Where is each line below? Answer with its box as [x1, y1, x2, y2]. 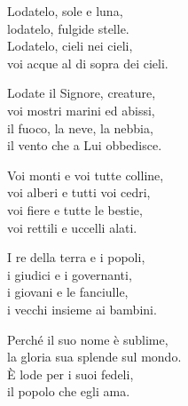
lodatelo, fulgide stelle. [7, 19, 129, 37]
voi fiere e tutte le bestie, [7, 200, 143, 219]
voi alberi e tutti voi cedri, [7, 183, 151, 202]
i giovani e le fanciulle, [7, 283, 129, 301]
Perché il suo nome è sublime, [7, 330, 168, 348]
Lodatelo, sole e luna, [7, 2, 123, 20]
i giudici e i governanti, [7, 265, 132, 283]
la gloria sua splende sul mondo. [7, 347, 182, 366]
